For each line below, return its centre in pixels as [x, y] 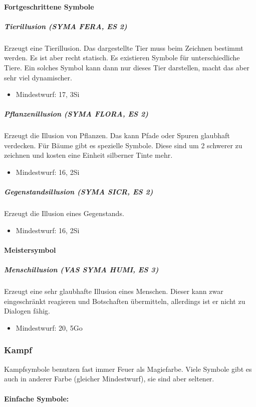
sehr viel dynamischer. [38, 77]
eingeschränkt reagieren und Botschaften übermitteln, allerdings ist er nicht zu [125, 301]
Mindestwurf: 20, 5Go [49, 327]
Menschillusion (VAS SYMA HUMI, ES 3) [81, 270]
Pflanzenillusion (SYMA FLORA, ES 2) [76, 114]
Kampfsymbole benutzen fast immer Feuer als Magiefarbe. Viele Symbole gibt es [128, 369]
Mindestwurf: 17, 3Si [48, 94]
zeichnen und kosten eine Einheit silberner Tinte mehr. [88, 155]
